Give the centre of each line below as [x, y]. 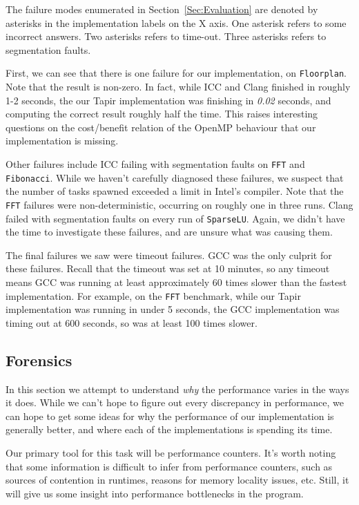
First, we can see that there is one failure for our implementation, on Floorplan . [176, 73]
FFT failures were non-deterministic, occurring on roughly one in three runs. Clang [179, 204]
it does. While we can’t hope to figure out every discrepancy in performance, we [175, 402]
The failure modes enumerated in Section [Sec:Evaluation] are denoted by [162, 9]
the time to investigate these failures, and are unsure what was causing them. [169, 232]
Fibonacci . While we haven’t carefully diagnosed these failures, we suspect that [175, 177]
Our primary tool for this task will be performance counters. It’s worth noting [171, 453]
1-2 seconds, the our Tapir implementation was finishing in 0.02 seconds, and [168, 100]
